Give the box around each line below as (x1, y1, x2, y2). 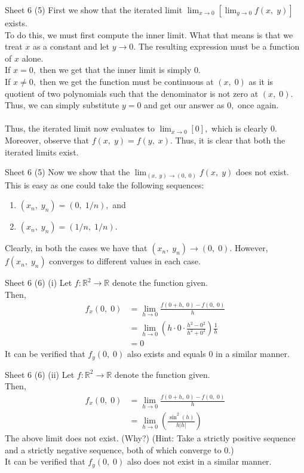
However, (234, 242, 268, 254)
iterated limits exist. (5, 145, 79, 158)
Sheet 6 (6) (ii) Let (5, 368, 75, 380)
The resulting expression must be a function (138, 40, 300, 53)
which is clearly (211, 122, 268, 135)
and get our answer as (144, 99, 225, 111)
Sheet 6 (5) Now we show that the (5, 166, 130, 178)
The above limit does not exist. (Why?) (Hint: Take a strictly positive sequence (5, 432, 296, 444)
